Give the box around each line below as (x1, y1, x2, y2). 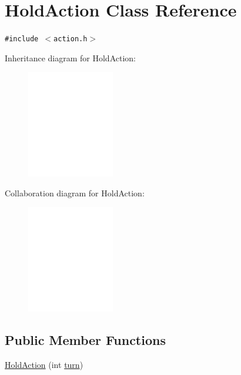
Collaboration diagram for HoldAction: (5, 186, 145, 199)
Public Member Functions (5, 330, 166, 348)
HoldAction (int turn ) (5, 358, 83, 370)
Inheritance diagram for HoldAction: (5, 51, 136, 64)
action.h (53, 35, 88, 44)
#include (5, 35, 39, 44)
